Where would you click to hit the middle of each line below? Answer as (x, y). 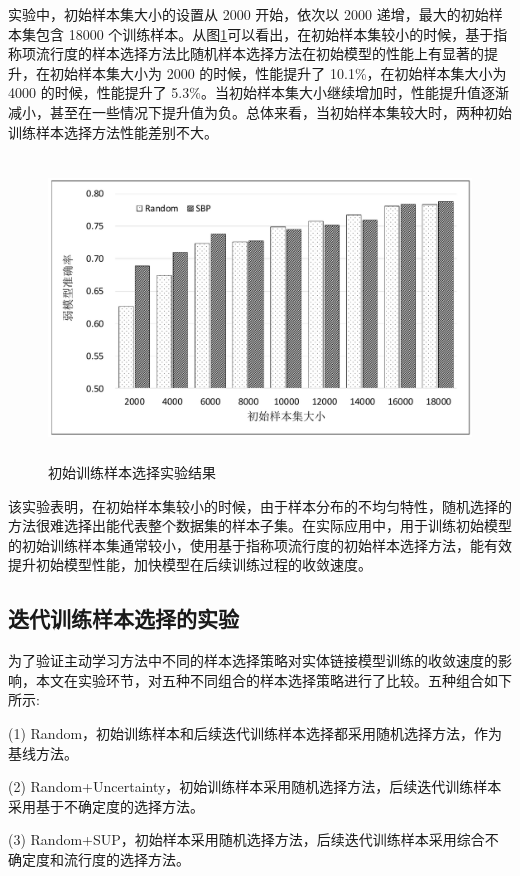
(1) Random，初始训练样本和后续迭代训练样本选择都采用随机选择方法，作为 (255, 733)
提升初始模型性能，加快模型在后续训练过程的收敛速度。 (190, 564)
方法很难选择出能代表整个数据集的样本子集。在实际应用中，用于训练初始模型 (260, 525)
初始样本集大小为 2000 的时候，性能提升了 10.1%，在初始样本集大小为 (278, 72)
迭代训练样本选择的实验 (123, 618)
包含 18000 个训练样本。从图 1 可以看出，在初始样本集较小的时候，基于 (264, 33)
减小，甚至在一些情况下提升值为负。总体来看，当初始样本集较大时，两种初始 (260, 111)
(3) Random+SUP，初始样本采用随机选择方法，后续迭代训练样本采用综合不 (253, 839)
